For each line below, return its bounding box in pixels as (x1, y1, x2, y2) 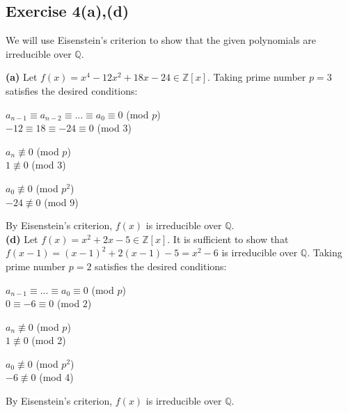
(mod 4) (39, 370, 74, 384)
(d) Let (6, 231, 38, 246)
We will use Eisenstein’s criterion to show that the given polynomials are (6, 33, 317, 47)
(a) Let (6, 70, 38, 84)
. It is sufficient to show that (167, 231, 289, 246)
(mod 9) (44, 194, 79, 209)
